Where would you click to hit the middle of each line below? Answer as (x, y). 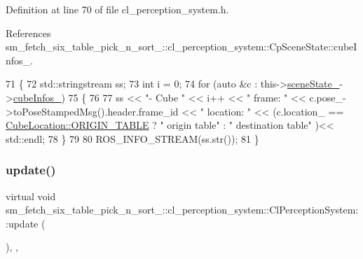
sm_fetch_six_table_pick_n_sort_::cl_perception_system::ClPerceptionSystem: (182, 210)
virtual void (31, 196)
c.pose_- (328, 97)
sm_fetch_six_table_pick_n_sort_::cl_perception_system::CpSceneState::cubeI (181, 47)
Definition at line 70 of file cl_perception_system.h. (117, 9)
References (28, 33)
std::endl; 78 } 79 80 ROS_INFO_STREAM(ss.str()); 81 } (132, 138)
